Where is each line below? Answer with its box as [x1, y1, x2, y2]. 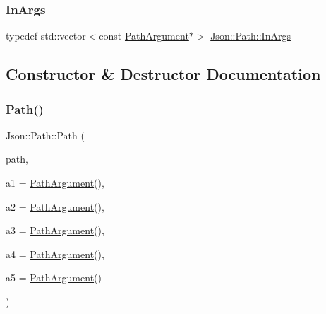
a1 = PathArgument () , [6, 175, 104, 190]
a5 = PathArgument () [6, 270, 102, 285]
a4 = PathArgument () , [6, 246, 104, 261]
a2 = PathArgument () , [6, 199, 104, 214]
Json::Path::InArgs [210, 28, 291, 43]
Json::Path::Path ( [6, 127, 85, 142]
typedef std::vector [6, 28, 86, 43]
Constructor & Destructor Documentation [6, 63, 321, 85]
